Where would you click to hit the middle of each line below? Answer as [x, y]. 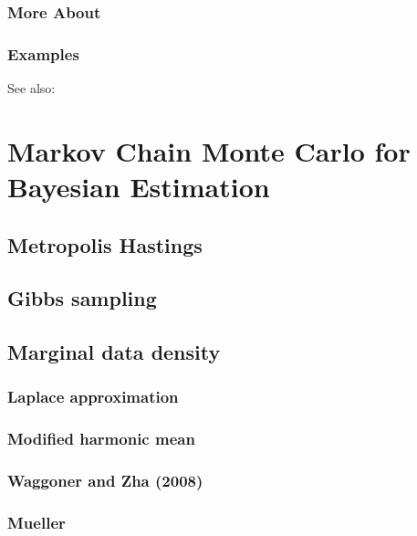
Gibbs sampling [82, 298]
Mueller [36, 523]
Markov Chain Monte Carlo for [209, 150]
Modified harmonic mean [101, 439]
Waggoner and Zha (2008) [105, 481]
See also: [31, 88]
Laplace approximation [93, 397]
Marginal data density [114, 352]
